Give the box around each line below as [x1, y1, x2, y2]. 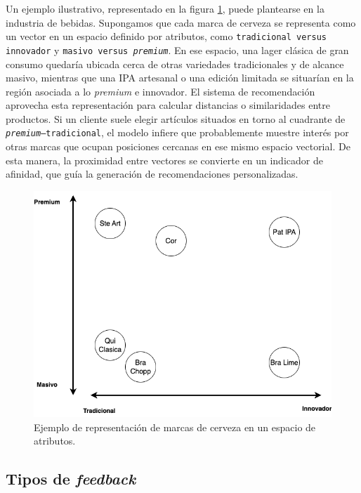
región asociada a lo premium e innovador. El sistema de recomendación [6, 84, 315, 98]
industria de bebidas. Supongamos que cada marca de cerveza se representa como [6, 15, 356, 29]
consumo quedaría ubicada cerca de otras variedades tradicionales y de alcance [6, 56, 344, 71]
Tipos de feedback [6, 468, 136, 489]
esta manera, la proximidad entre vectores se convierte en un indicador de [6, 152, 323, 167]
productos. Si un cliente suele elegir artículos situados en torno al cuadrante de [6, 111, 346, 126]
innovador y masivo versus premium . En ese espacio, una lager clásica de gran [6, 42, 349, 57]
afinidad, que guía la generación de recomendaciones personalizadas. [6, 166, 298, 181]
